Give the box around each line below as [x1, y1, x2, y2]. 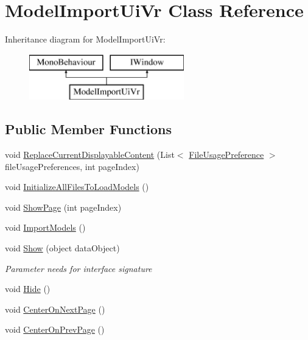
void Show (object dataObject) [5, 242, 120, 254]
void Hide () [5, 282, 51, 295]
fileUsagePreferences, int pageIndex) [5, 160, 139, 172]
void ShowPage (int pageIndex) [5, 200, 122, 213]
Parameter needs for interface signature [5, 262, 152, 274]
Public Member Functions [5, 120, 172, 138]
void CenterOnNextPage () [5, 302, 105, 315]
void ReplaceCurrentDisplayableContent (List [5, 148, 175, 161]
